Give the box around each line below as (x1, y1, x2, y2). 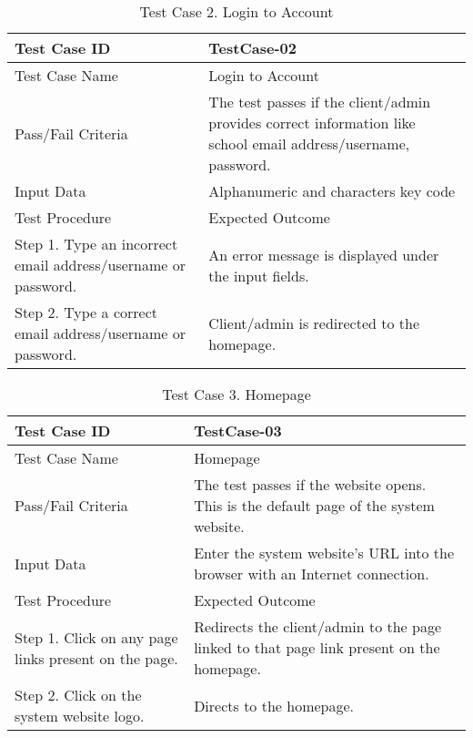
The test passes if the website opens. (194, 474, 427, 495)
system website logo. (15, 705, 145, 726)
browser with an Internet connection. (194, 563, 429, 584)
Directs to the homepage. (194, 694, 355, 716)
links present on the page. (15, 647, 178, 669)
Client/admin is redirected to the (208, 312, 420, 333)
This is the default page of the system (194, 495, 435, 516)
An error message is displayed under (208, 243, 439, 265)
